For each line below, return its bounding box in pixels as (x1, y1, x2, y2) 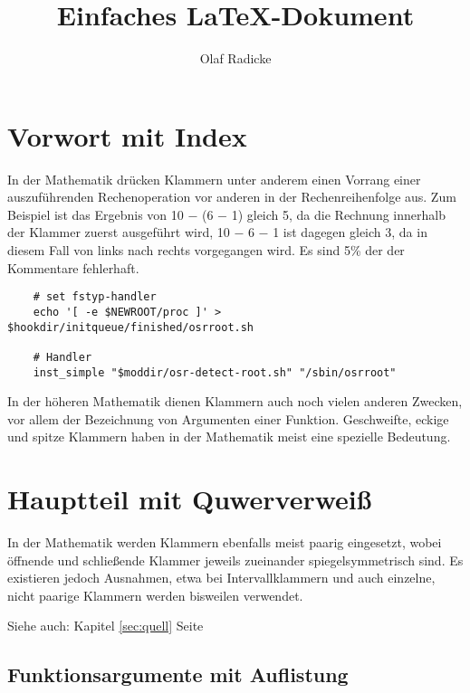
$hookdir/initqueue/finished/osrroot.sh (7, 320, 254, 334)
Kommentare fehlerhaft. (7, 258, 139, 277)
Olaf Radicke (199, 49, 272, 68)
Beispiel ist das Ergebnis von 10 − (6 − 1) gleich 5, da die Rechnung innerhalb (7, 204, 446, 223)
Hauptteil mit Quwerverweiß (7, 480, 372, 517)
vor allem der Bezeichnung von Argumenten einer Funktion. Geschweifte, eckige (7, 409, 449, 428)
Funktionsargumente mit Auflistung (7, 660, 349, 688)
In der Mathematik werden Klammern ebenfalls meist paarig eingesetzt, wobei (7, 533, 442, 552)
